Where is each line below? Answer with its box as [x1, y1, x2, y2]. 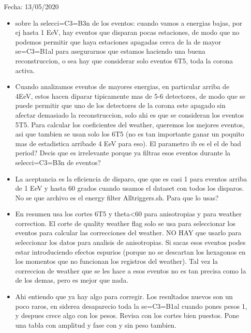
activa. [15, 65, 35, 75]
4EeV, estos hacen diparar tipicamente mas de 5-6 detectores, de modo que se [15, 91, 246, 101]
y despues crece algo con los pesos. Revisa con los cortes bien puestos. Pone [15, 310, 239, 320]
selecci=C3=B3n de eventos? [15, 157, 101, 167]
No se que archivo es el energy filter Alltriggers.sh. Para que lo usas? [15, 192, 219, 202]
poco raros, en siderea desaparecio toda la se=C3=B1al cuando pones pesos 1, [15, 301, 247, 311]
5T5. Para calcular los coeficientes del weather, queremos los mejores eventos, [15, 119, 245, 129]
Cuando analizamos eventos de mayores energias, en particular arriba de [15, 81, 230, 91]
